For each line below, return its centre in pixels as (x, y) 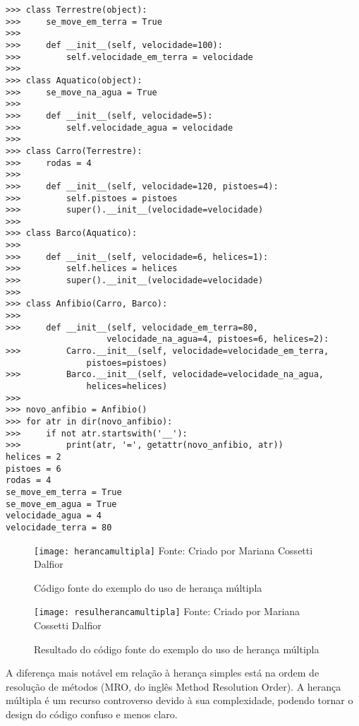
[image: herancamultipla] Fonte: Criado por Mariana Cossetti (174, 550)
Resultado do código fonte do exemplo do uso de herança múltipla (177, 649)
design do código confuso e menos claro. (92, 714)
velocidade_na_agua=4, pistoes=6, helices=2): (218, 339)
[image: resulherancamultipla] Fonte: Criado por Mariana (167, 611)
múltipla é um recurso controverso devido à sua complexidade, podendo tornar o (179, 700)
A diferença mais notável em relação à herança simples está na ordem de (163, 673)
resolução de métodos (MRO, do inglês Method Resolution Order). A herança (174, 686)
